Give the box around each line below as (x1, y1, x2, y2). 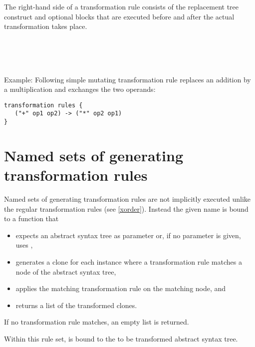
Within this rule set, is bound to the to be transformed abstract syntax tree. (4, 333, 238, 344)
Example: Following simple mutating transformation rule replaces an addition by (4, 74, 251, 84)
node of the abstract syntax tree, (15, 266, 116, 277)
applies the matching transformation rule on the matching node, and (15, 283, 226, 294)
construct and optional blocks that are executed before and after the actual (4, 11, 235, 21)
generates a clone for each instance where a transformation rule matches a (15, 257, 242, 267)
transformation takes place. (4, 21, 87, 31)
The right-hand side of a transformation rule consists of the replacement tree (4, 1, 239, 11)
